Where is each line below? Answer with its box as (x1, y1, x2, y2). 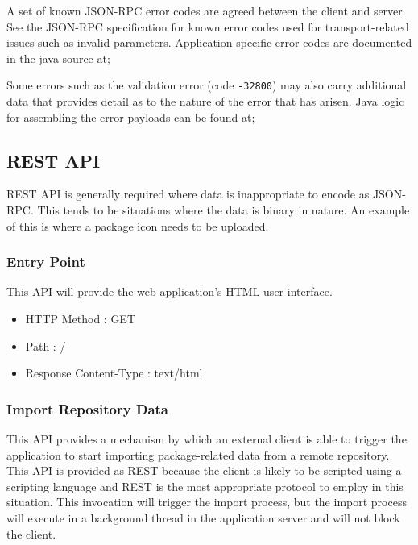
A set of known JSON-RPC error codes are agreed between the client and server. (6, 2, 406, 19)
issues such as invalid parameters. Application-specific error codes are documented (6, 34, 412, 51)
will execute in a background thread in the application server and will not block (6, 509, 400, 526)
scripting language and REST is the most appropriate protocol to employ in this (6, 477, 404, 494)
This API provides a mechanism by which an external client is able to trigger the (6, 431, 407, 447)
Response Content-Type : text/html (25, 364, 203, 381)
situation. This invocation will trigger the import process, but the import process (6, 493, 407, 510)
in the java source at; (6, 49, 110, 66)
